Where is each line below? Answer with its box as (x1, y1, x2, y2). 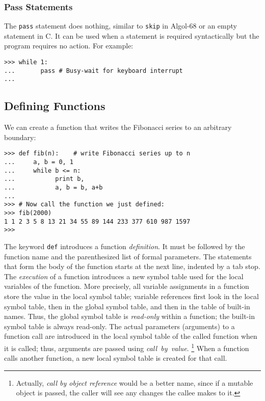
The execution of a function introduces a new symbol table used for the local (4, 271, 244, 281)
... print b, (4, 175, 85, 183)
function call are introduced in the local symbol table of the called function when (4, 331, 257, 341)
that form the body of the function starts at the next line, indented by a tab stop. (4, 261, 260, 272)
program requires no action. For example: (4, 40, 134, 51)
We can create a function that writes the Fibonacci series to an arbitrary (4, 122, 232, 132)
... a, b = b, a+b (4, 184, 103, 192)
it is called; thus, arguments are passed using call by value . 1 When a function (4, 341, 249, 353)
